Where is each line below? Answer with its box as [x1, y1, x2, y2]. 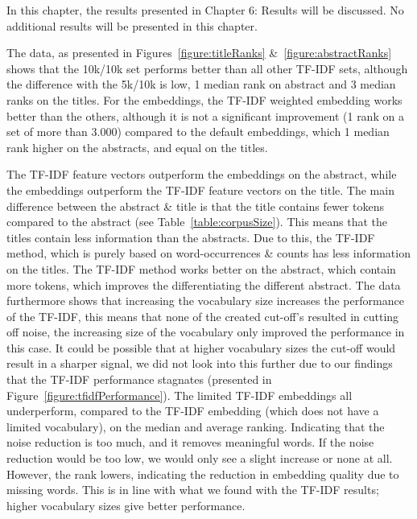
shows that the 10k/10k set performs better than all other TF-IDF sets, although [6, 60, 408, 76]
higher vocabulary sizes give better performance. [6, 496, 246, 513]
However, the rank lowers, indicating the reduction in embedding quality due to [6, 465, 399, 482]
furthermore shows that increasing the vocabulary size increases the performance [6, 292, 404, 309]
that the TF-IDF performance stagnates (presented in [6, 371, 272, 388]
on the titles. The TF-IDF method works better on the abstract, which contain [6, 260, 396, 277]
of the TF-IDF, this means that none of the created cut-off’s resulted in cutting [6, 307, 399, 324]
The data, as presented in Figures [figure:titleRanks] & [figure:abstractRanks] [6, 44, 392, 61]
